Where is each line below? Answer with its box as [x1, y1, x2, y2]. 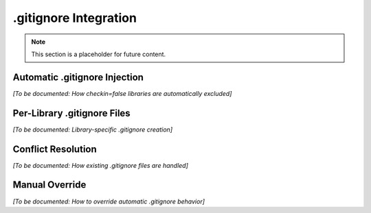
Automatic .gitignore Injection [12, 71, 144, 83]
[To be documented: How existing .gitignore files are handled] [12, 161, 189, 169]
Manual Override [12, 179, 87, 191]
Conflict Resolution [12, 143, 98, 155]
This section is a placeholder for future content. [31, 50, 166, 58]
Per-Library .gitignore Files [12, 107, 131, 119]
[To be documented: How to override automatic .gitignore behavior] [12, 197, 205, 205]
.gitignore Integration [12, 10, 137, 25]
